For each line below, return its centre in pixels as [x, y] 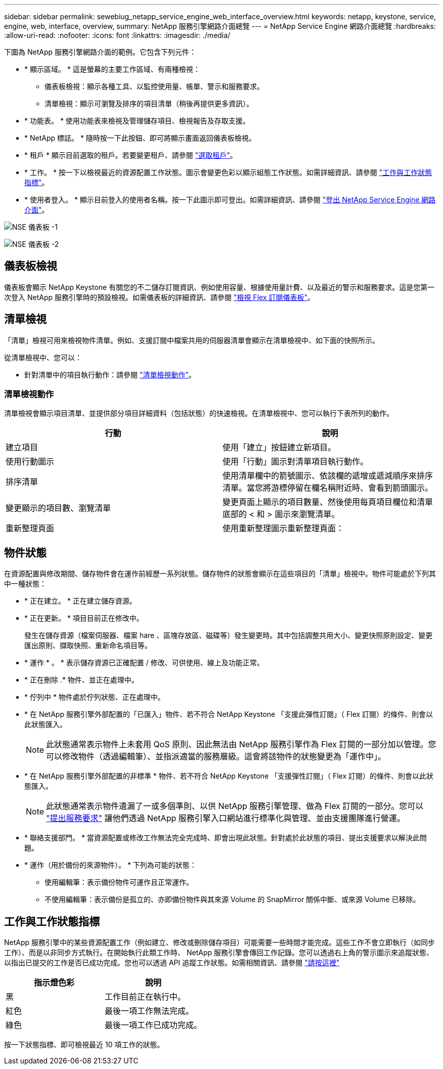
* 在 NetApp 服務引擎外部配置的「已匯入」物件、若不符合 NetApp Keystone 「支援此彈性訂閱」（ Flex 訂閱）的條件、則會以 [229, 714]
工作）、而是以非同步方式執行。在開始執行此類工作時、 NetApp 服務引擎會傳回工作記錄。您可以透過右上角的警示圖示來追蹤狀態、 [219, 953]
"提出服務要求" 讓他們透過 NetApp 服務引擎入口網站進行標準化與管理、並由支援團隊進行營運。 [226, 818]
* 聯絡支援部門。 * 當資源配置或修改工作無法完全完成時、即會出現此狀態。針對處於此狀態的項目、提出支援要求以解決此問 [226, 838]
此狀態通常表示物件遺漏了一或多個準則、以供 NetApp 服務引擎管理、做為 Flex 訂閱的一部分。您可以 [235, 806]
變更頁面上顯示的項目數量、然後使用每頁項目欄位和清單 [328, 502]
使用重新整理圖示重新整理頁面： [283, 528]
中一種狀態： [25, 584]
